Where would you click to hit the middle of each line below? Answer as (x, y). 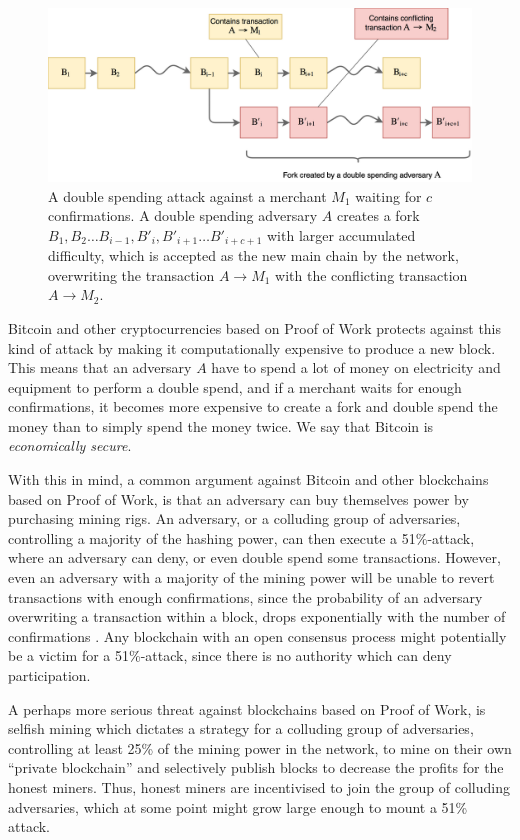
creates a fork (378, 215)
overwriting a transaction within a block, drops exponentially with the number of (257, 616)
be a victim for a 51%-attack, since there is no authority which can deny (230, 655)
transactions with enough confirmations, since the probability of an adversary (245, 596)
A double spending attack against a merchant (187, 195)
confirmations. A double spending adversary (183, 215)
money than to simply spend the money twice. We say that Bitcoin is (221, 425)
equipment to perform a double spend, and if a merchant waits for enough (235, 386)
